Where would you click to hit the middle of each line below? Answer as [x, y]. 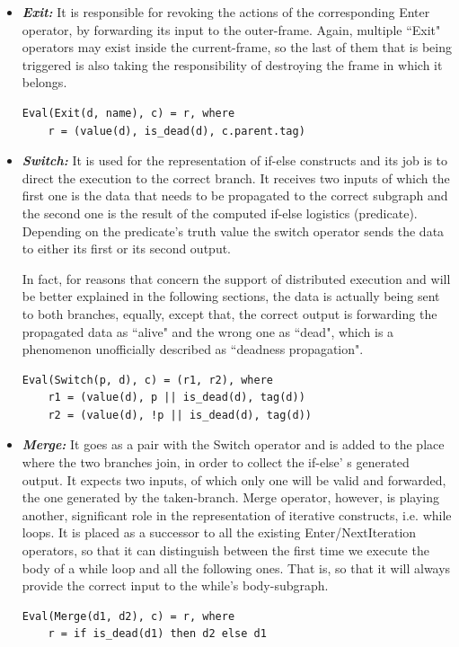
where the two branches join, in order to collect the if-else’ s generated [216, 462]
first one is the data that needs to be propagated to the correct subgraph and [235, 195]
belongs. [44, 82]
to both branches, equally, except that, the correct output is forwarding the [229, 313]
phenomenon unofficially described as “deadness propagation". [193, 349]
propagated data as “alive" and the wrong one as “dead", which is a [208, 331]
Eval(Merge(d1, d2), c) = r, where [128, 616]
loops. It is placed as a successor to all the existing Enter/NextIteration [219, 532]
